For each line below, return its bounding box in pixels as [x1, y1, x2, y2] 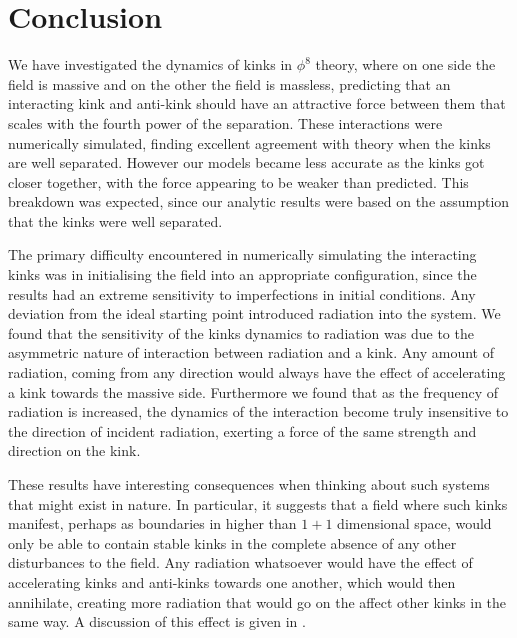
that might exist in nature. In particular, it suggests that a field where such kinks [8, 493, 508, 514]
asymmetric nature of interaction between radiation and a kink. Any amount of [8, 342, 494, 363]
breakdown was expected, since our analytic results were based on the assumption [8, 191, 510, 212]
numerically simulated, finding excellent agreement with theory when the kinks [8, 132, 491, 153]
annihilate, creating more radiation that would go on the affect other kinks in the [8, 591, 507, 612]
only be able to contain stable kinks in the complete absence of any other [8, 532, 457, 553]
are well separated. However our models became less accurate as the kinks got [8, 152, 485, 173]
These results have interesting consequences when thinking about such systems [8, 474, 490, 494]
